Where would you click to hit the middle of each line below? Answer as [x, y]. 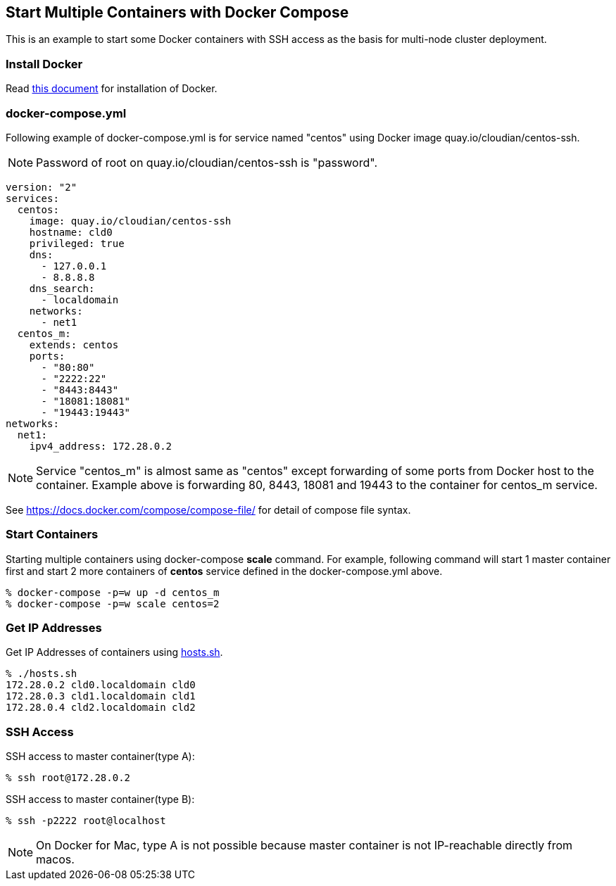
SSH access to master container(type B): [100, 799]
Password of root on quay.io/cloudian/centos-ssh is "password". [207, 162]
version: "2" [42, 187]
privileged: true [77, 243]
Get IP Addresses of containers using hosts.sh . [114, 652]
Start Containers [52, 534]
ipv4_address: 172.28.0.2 [101, 446]
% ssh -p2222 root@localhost [86, 821]
